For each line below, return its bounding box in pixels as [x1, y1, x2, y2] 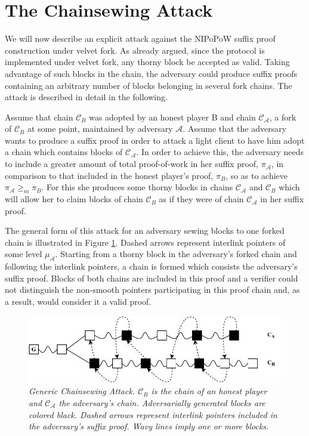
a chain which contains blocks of [5, 146, 123, 158]
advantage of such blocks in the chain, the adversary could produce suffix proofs [5, 67, 298, 79]
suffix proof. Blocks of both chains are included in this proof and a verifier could [5, 271, 298, 284]
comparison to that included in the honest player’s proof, [5, 169, 214, 181]
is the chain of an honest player [151, 385, 267, 397]
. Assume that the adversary [183, 122, 287, 135]
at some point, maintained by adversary [27, 122, 173, 135]
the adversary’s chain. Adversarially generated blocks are [58, 396, 265, 409]
